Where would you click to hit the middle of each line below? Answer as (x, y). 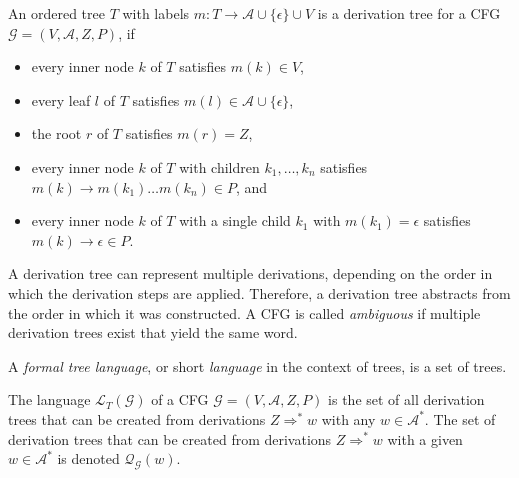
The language (49, 399)
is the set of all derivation (406, 399)
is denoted (88, 458)
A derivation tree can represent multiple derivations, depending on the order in (250, 273)
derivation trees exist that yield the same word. (153, 332)
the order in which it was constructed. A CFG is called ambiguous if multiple (244, 312)
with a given (425, 438)
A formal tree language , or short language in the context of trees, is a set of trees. (257, 365)
